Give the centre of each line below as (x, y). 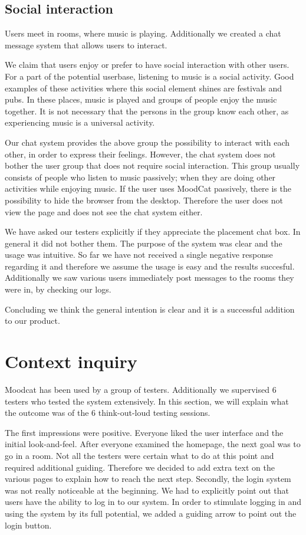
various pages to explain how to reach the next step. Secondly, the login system (148, 479)
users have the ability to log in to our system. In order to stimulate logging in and (153, 502)
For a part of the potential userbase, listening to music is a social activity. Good (149, 76)
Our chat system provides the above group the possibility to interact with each (147, 142)
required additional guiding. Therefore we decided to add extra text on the (140, 467)
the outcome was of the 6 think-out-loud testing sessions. (108, 413)
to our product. (32, 321)
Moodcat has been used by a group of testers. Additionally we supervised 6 (141, 389)
